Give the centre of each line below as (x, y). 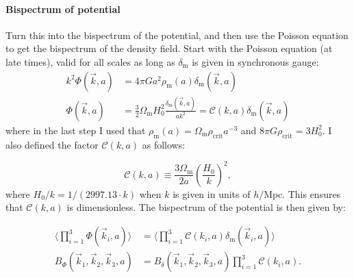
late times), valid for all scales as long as (90, 61)
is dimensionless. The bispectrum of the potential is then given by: (206, 207)
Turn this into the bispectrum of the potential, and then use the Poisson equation (177, 35)
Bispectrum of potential (63, 9)
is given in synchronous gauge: (255, 61)
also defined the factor (52, 144)
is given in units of (212, 193)
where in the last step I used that (76, 130)
